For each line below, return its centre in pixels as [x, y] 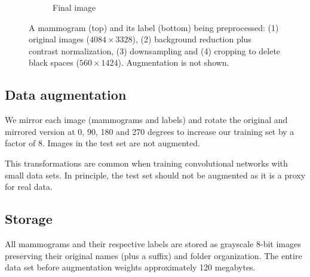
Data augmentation [66, 95]
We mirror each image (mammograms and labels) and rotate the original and [146, 120]
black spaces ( [54, 62]
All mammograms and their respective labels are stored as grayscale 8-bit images [153, 243]
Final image [74, 7]
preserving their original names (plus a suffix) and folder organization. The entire [154, 255]
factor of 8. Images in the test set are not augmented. [102, 143]
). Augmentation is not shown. [174, 62]
